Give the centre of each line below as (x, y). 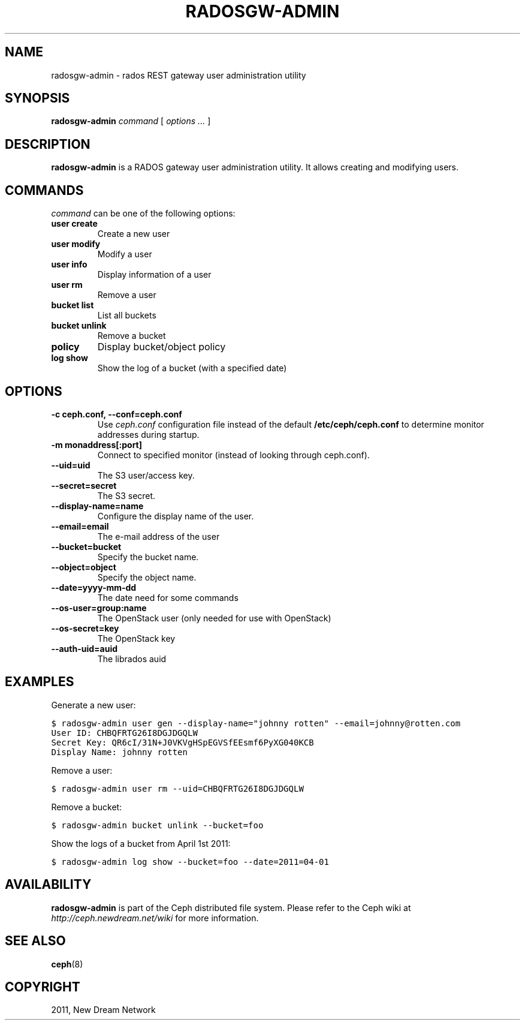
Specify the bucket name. (148, 557)
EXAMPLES (40, 682)
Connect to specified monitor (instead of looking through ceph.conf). (233, 455)
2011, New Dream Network (103, 1010)
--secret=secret (84, 485)
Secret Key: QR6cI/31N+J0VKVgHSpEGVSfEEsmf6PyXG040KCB (182, 742)
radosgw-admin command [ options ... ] (131, 121)
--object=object (84, 567)
